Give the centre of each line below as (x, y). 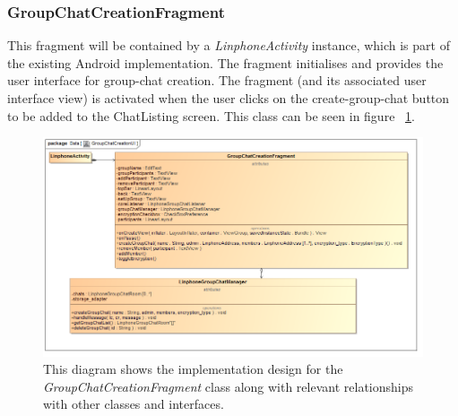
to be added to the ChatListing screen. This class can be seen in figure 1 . (211, 115)
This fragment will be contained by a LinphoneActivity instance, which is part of (229, 45)
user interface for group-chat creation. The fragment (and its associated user (217, 80)
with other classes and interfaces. (134, 404)
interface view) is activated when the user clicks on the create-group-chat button (229, 98)
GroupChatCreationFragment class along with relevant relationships (228, 386)
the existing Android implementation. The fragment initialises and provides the (225, 62)
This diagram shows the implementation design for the (193, 369)
